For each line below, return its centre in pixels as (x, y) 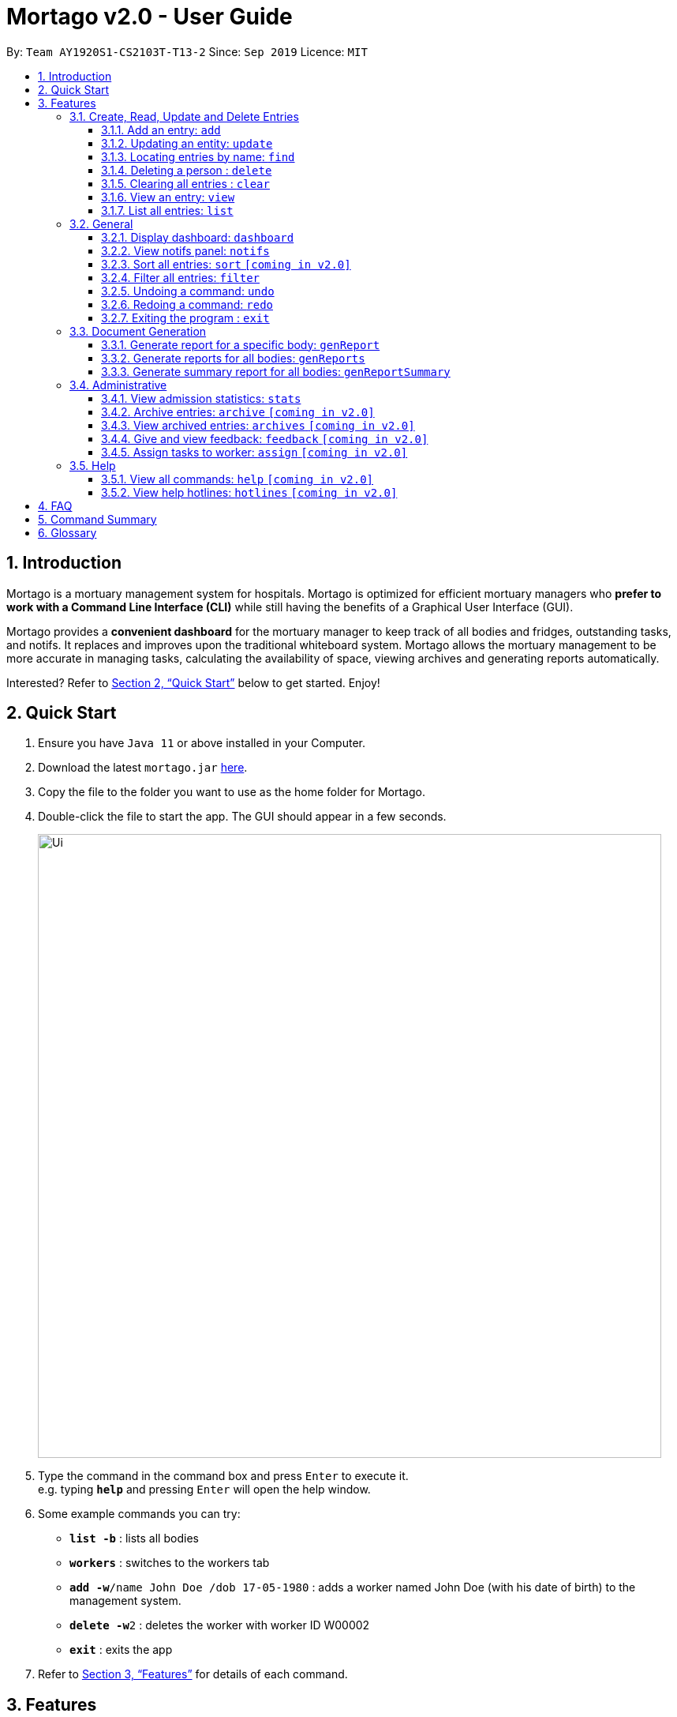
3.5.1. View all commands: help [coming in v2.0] (238, 479)
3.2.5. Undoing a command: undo (188, 291)
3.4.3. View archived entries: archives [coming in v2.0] (258, 425)
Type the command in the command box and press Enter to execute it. (223, 1476)
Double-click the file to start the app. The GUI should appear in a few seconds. (242, 817)
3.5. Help (93, 465)
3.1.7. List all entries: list (167, 210)
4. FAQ (55, 505)
